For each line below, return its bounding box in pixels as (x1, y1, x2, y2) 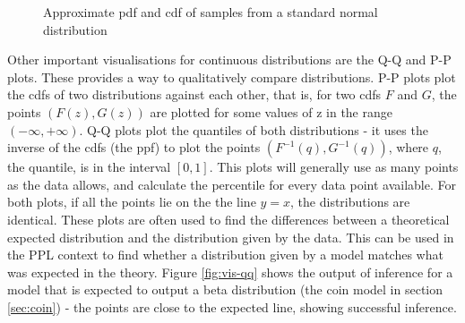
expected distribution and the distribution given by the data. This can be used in (7, 227, 454, 246)
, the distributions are (290, 192, 410, 211)
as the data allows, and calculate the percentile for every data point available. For (7, 174, 457, 193)
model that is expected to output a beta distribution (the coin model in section (7, 280, 443, 299)
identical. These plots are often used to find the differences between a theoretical (7, 209, 450, 228)
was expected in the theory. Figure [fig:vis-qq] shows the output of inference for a (7, 262, 453, 281)
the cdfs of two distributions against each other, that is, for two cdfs (7, 85, 382, 104)
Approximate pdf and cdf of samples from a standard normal (43, 3, 378, 21)
